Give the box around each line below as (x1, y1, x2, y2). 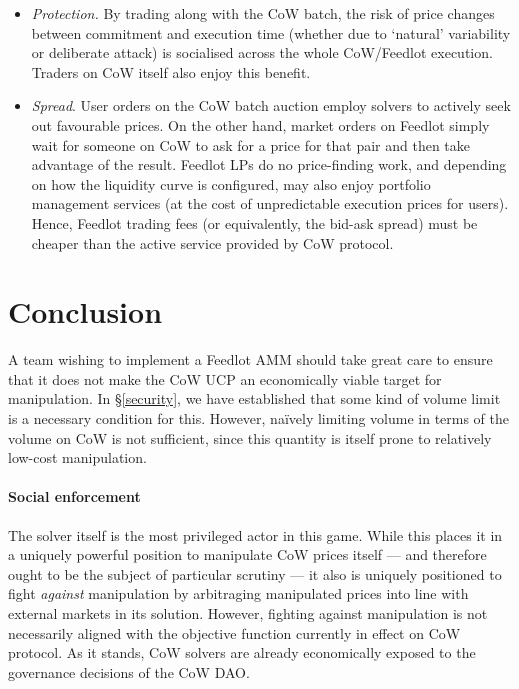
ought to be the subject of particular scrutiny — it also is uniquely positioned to (8, 563, 502, 584)
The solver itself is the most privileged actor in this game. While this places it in (8, 524, 503, 545)
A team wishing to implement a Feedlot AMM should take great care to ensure (8, 349, 493, 370)
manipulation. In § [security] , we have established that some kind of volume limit (8, 388, 501, 409)
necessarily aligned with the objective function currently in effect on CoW (8, 622, 461, 643)
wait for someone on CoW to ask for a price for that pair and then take (31, 134, 471, 155)
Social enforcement (8, 486, 141, 507)
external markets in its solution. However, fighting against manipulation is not (8, 602, 488, 623)
